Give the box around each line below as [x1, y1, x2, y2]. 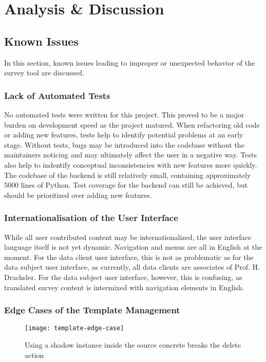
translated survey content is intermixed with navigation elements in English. [4, 281, 244, 292]
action [25, 349, 44, 360]
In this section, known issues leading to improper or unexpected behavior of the [4, 57, 255, 68]
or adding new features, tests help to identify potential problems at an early [4, 129, 243, 140]
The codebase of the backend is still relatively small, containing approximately [4, 169, 251, 180]
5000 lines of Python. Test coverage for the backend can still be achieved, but [4, 179, 248, 190]
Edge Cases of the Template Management [4, 304, 180, 316]
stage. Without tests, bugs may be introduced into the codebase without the [4, 139, 244, 150]
